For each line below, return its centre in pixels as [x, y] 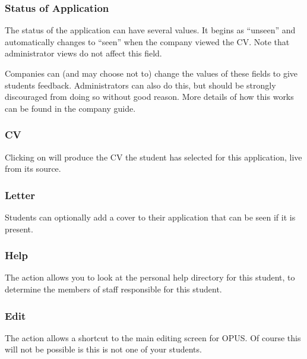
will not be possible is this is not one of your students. [103, 349]
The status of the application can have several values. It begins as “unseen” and [150, 30]
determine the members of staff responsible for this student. [113, 289]
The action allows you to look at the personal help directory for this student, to [150, 277]
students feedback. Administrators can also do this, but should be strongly [140, 85]
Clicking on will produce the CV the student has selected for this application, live [153, 157]
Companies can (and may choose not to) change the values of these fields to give [151, 73]
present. [19, 229]
